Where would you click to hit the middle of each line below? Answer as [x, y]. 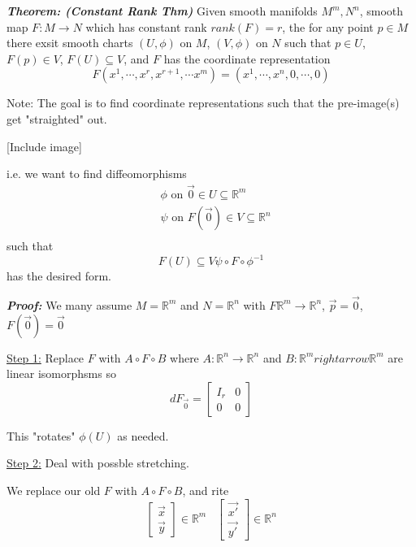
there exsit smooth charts [70, 43]
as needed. [143, 435]
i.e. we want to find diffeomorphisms [97, 174]
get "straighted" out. [57, 118]
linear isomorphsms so [61, 373]
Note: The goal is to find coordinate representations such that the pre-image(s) [203, 103]
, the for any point [328, 26]
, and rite [206, 490]
